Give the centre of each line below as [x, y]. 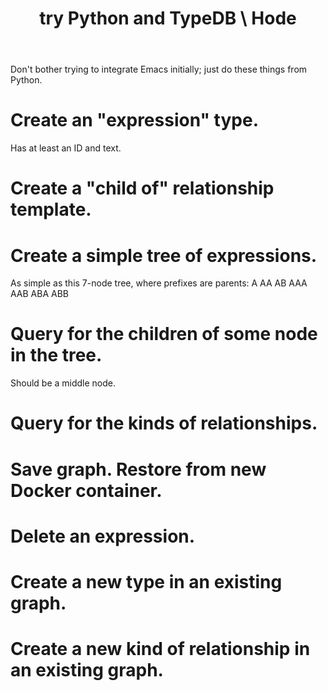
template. [51, 209]
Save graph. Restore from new [138, 469]
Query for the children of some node [164, 334]
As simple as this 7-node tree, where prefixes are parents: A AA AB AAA [159, 283]
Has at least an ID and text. [66, 148]
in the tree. [56, 355]
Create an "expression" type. [135, 120]
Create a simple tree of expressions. [164, 255]
